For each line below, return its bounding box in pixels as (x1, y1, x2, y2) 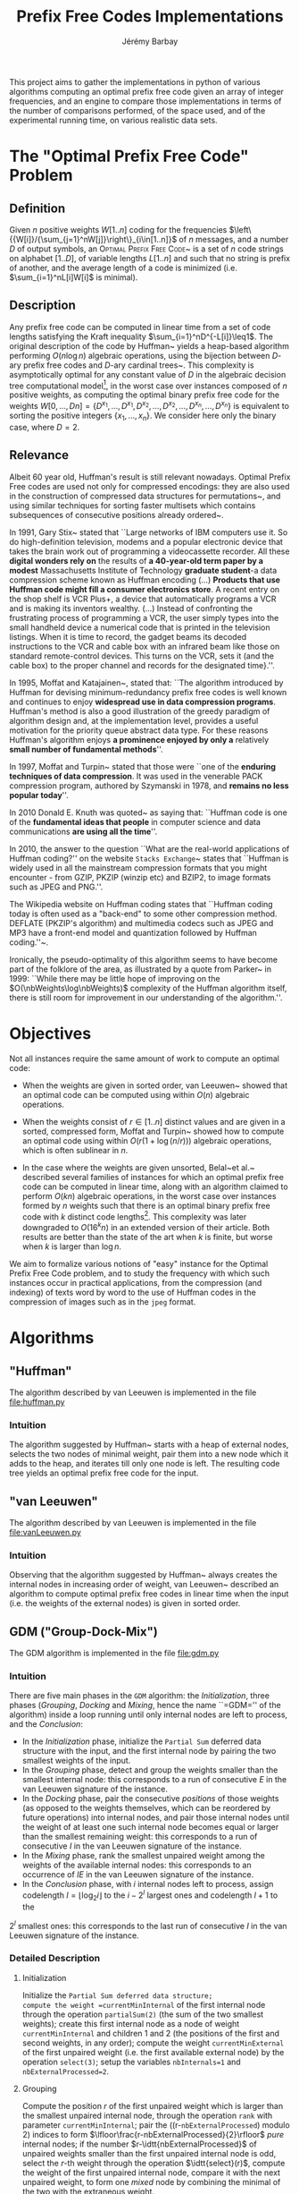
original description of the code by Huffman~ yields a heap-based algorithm (9, 340, 290, 351)
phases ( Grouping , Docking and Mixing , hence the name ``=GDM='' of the (9, 1700, 281, 1711)
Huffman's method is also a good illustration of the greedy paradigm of (9, 705, 270, 717)
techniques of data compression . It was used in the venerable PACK (9, 770, 263, 781)
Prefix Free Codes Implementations (16, 6, 284, 27)
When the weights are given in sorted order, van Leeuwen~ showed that (21, 1080, 288, 1091)
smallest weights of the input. (21, 1756, 131, 1766)
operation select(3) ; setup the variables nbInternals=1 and (21, 2056, 241, 2067)
